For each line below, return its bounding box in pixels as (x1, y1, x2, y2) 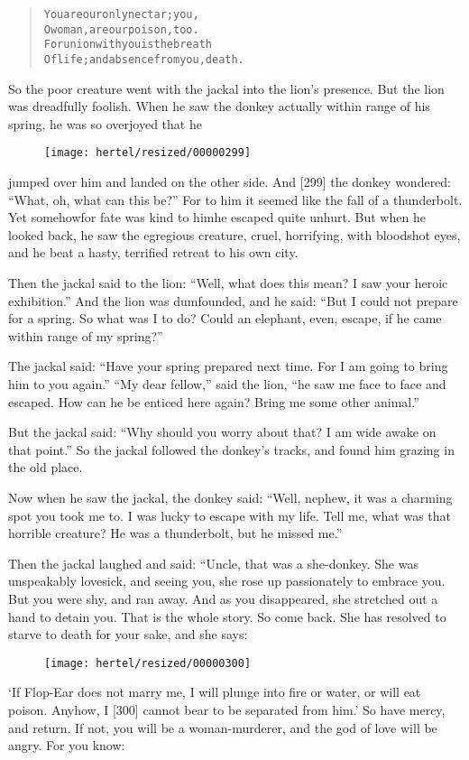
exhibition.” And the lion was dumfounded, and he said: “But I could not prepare (8, 291, 458, 310)
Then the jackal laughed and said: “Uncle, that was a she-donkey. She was (8, 553, 418, 572)
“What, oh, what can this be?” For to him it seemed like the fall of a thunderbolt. (8, 190, 463, 209)
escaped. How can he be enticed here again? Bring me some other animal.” (8, 392, 419, 411)
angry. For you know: (8, 736, 125, 755)
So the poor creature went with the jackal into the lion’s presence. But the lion (8, 79, 445, 97)
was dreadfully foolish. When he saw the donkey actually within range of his (8, 97, 430, 116)
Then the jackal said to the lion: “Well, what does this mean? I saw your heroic (8, 273, 448, 292)
